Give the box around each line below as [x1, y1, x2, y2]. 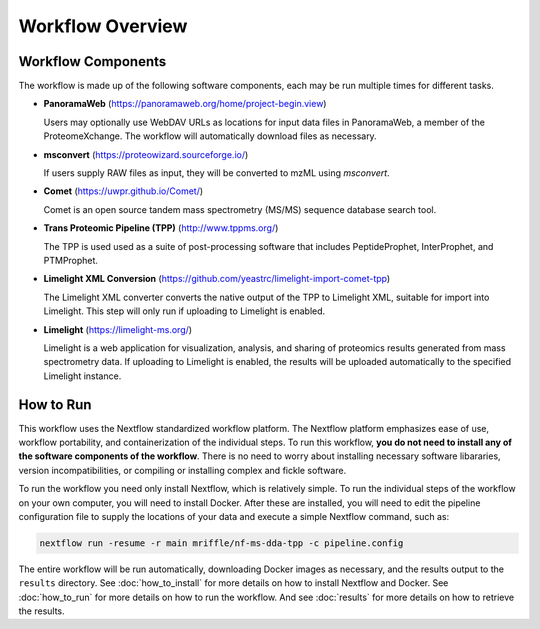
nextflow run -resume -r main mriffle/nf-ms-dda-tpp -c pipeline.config [39, 537, 404, 549]
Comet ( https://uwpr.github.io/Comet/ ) [43, 185, 204, 197]
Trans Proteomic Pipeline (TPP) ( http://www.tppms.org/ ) [43, 222, 279, 234]
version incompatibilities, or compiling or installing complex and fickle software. [18, 464, 347, 476]
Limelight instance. [43, 370, 122, 382]
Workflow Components [18, 53, 167, 70]
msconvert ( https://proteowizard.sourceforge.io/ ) [43, 148, 249, 160]
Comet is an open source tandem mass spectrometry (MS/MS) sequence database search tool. [43, 203, 437, 215]
